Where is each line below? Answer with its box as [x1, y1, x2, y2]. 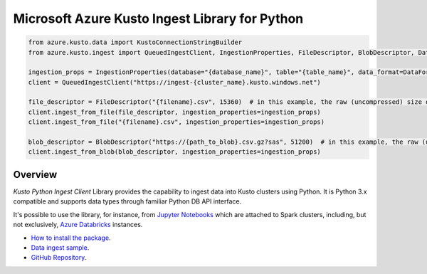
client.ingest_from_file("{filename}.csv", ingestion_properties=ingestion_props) [28, 118, 325, 126]
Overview [13, 168, 58, 181]
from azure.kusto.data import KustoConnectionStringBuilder [28, 38, 243, 46]
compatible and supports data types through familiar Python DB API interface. [13, 197, 242, 206]
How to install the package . [31, 233, 111, 242]
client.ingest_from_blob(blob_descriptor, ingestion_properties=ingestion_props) [28, 148, 322, 156]
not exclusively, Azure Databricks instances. [13, 221, 143, 229]
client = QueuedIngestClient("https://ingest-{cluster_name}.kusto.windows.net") [28, 78, 322, 86]
